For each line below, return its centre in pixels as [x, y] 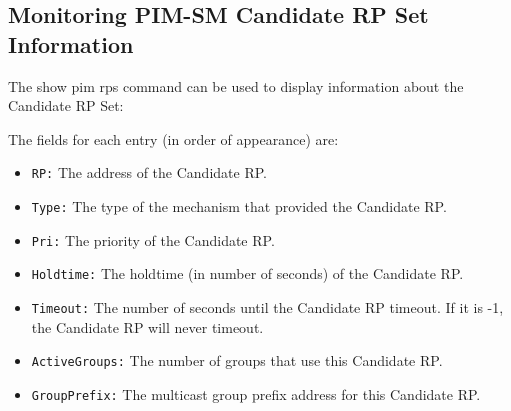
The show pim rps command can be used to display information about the [236, 85]
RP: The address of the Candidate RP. [149, 172]
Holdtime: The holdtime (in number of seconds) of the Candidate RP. [247, 273]
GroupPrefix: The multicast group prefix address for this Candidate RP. [256, 393]
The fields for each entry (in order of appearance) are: [173, 138]
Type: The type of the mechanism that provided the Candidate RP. [239, 206]
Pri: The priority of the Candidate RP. [153, 239]
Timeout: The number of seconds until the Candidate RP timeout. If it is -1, [267, 307]
